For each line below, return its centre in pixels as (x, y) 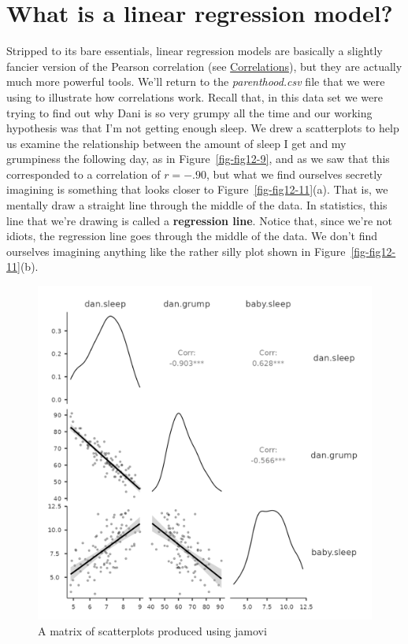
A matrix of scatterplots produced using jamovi (152, 630)
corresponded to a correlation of (83, 174)
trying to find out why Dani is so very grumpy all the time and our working (189, 112)
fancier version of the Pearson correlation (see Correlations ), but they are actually (204, 66)
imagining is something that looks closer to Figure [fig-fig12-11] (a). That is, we (197, 189)
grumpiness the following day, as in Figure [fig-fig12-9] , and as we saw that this (198, 159)
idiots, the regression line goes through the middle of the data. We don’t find (192, 236)
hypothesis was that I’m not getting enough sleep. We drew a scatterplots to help (203, 128)
